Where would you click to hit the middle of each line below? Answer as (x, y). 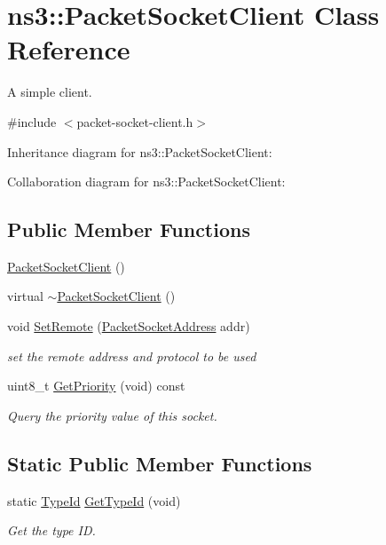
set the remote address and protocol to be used (132, 355)
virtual (25, 296)
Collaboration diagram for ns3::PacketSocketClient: (146, 182)
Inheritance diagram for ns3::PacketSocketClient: (140, 151)
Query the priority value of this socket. (112, 415)
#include (32, 121)
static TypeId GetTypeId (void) (94, 500)
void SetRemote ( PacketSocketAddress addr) (129, 326)
